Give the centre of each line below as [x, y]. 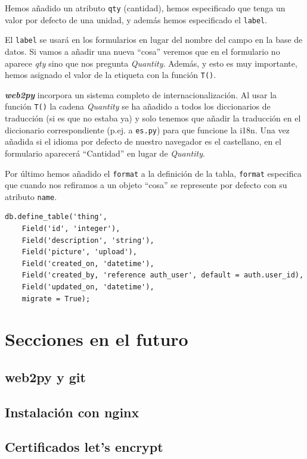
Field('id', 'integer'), [71, 229]
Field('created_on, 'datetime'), [88, 263]
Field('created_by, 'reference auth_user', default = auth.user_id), [163, 275]
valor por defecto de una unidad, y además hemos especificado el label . [136, 19]
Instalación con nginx [72, 412]
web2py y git [45, 377]
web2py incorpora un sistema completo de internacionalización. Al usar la [141, 94]
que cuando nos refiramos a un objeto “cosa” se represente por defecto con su [146, 185]
